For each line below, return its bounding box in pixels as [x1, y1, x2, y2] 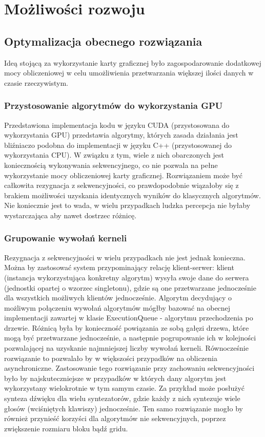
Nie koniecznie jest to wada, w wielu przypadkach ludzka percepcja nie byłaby [4, 200, 251, 211]
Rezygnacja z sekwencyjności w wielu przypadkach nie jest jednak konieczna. [4, 252, 246, 262]
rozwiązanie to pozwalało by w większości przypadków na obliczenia [4, 352, 217, 363]
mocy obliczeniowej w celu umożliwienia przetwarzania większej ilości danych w [4, 67, 254, 78]
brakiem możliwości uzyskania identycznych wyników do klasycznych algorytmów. [4, 189, 261, 200]
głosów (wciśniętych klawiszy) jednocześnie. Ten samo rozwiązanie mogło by [4, 403, 243, 413]
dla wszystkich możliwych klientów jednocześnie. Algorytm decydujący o [4, 292, 232, 303]
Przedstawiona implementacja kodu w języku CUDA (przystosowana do [4, 119, 230, 130]
